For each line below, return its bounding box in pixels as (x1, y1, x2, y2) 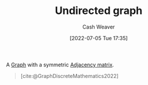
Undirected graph (55, 4, 143, 17)
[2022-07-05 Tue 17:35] (69, 34, 128, 41)
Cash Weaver (82, 23, 115, 30)
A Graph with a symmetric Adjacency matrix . (6, 61, 115, 68)
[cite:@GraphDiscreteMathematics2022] (20, 72, 119, 79)
